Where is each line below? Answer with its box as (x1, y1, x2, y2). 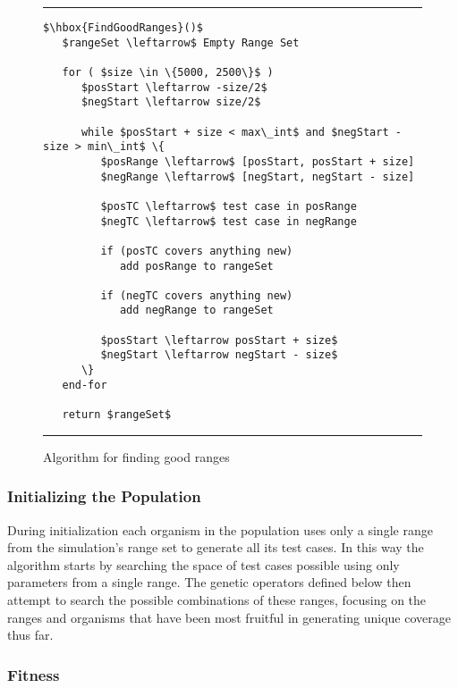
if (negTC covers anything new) (100, 289, 293, 302)
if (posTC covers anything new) (100, 244, 293, 257)
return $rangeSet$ (62, 408, 172, 422)
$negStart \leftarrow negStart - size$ (100, 348, 338, 362)
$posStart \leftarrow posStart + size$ (100, 333, 338, 347)
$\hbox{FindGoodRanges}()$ (43, 21, 203, 34)
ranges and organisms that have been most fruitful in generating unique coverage (7, 608, 451, 626)
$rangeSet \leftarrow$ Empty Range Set (62, 36, 300, 49)
